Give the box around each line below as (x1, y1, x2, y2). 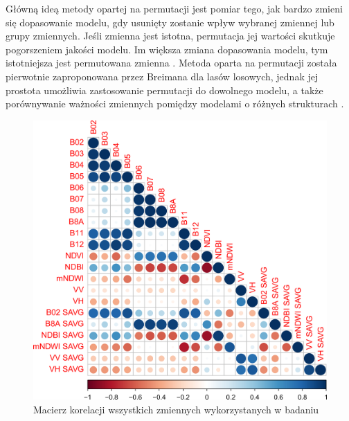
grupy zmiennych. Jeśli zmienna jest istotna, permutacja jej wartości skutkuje (6, 28, 335, 43)
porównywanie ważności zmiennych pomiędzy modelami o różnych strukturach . (6, 96, 344, 111)
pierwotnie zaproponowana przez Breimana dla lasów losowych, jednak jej (6, 69, 319, 83)
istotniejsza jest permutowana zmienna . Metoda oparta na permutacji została (6, 55, 337, 70)
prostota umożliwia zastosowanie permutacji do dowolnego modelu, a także (6, 82, 323, 97)
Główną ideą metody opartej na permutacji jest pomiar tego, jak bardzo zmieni (6, 1, 343, 15)
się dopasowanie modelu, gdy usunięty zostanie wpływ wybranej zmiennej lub (6, 15, 334, 29)
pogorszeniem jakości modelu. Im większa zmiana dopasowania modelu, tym (6, 42, 328, 56)
